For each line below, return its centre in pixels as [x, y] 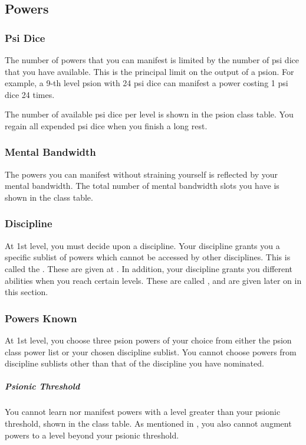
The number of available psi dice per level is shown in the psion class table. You [149, 114]
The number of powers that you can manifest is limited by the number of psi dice [152, 60]
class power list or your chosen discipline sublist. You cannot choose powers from [151, 351]
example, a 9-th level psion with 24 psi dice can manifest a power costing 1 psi [147, 83]
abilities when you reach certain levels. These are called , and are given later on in [153, 280]
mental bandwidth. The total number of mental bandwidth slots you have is [142, 186]
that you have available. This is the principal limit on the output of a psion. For [149, 71]
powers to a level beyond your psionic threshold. [92, 435]
